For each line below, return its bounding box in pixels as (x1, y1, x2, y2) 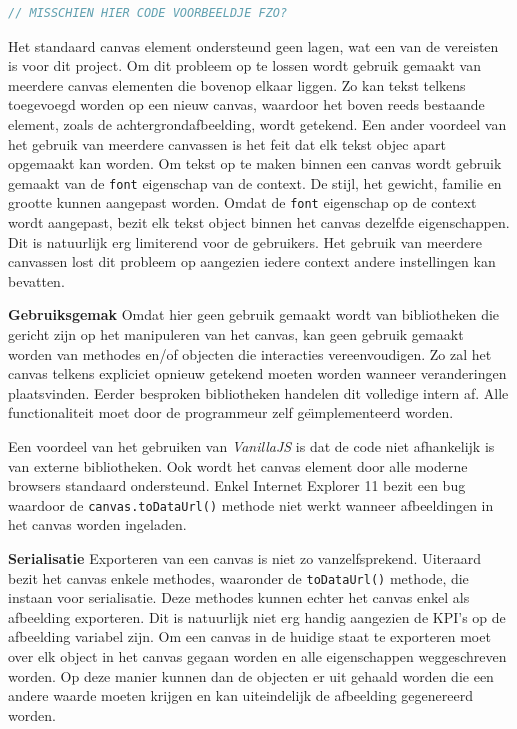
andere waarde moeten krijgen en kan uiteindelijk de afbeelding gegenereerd (8, 685, 473, 706)
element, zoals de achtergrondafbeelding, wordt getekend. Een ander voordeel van (8, 113, 507, 134)
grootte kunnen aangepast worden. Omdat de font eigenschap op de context (8, 192, 477, 213)
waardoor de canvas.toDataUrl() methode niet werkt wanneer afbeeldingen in (8, 494, 494, 515)
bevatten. (8, 270, 65, 291)
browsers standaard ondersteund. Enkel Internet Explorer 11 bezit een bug (8, 475, 466, 496)
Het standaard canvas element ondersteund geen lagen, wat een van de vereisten (8, 35, 499, 56)
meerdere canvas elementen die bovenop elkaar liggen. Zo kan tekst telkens (8, 74, 466, 95)
